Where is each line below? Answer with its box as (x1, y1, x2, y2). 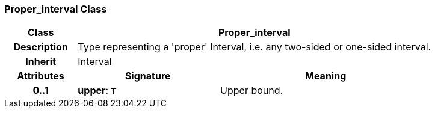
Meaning (305, 70, 347, 82)
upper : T (78, 84, 116, 97)
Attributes (17, 70, 64, 82)
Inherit (25, 55, 57, 68)
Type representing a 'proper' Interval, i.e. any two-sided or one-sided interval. (78, 41, 431, 53)
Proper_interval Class (4, 3, 107, 15)
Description (13, 41, 68, 53)
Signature (125, 70, 171, 82)
